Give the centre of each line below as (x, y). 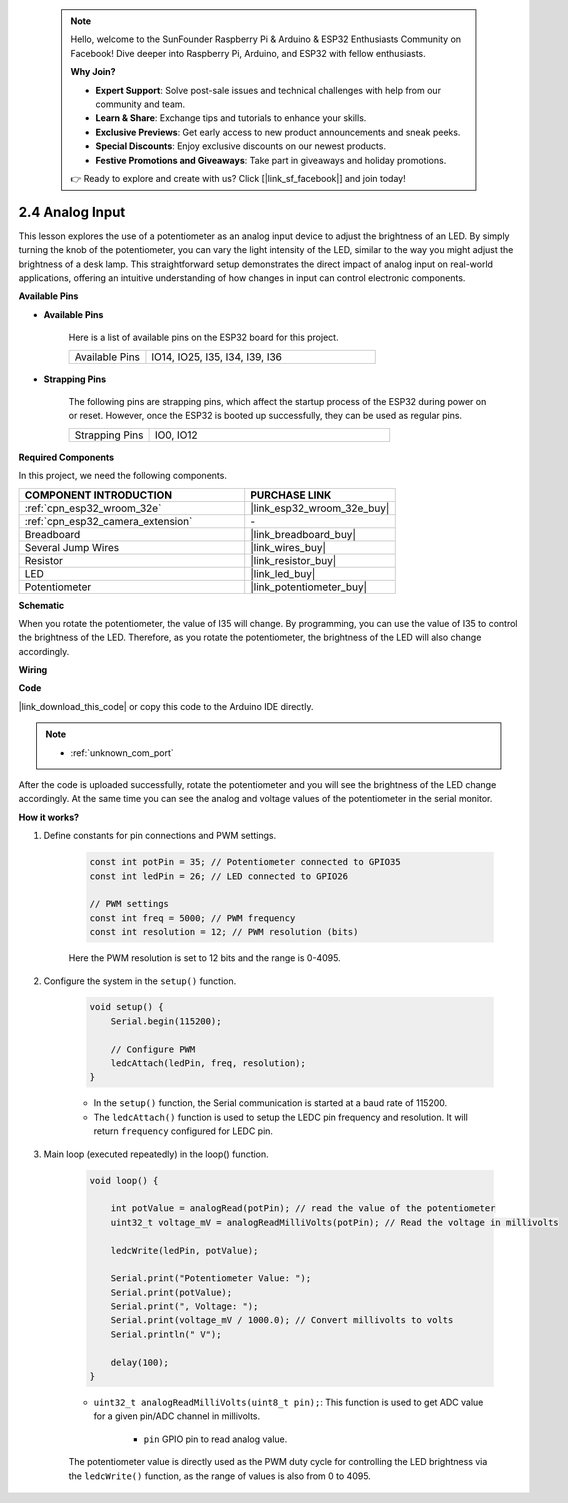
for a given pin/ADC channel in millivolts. (177, 1416)
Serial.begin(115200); (166, 1021)
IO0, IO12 (176, 435)
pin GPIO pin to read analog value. (215, 1439)
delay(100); (140, 1362)
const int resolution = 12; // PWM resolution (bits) (224, 932)
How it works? (49, 817)
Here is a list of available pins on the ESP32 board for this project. (203, 337)
